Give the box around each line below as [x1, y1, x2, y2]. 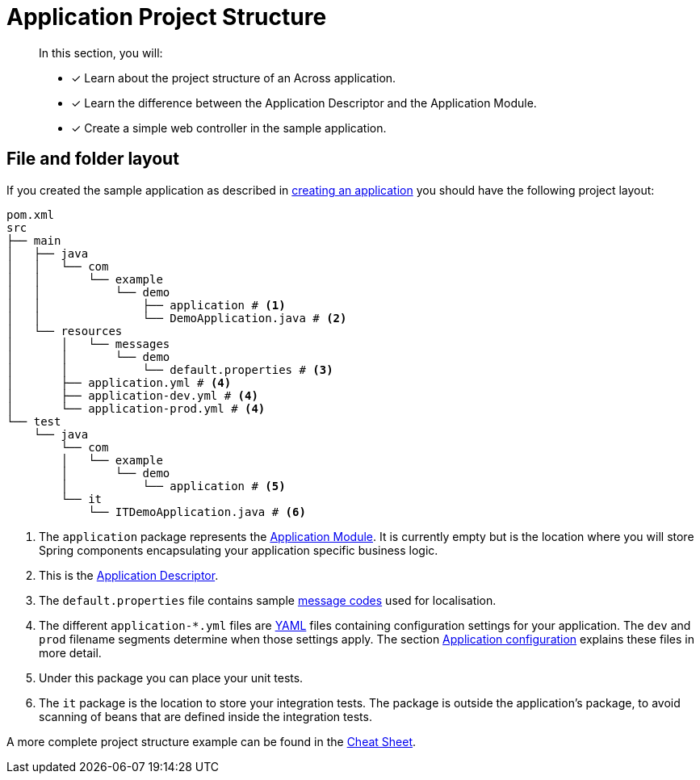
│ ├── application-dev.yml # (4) [6, 388, 258, 402]
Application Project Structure [6, 3, 327, 31]
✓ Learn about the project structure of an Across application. [71, 70, 396, 85]
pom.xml [6, 208, 55, 221]
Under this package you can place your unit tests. [39, 670, 304, 685]
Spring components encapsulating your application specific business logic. [39, 543, 438, 557]
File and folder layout [6, 149, 179, 170]
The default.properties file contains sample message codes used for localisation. [39, 593, 497, 607]
